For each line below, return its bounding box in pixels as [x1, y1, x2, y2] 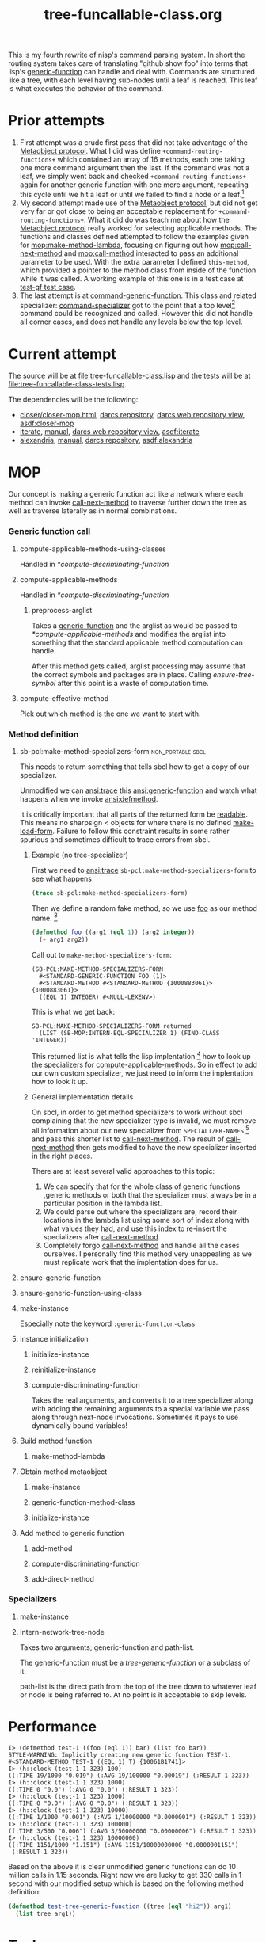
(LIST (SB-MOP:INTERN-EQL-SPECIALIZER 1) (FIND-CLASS [38, 1030, 220, 1038]
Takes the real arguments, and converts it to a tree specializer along [31, 1396, 253, 1405]
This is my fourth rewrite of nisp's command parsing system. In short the [8, 50, 245, 60]
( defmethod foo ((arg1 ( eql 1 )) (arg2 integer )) [31, 928, 196, 936]
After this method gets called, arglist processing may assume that [31, 661, 246, 671]
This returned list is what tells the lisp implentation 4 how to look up [31, 1050, 251, 1060]
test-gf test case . [19, 282, 77, 291]
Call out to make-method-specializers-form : [31, 950, 173, 960]
